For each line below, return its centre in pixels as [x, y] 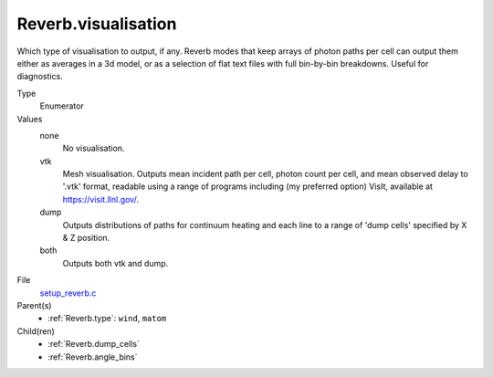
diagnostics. [40, 77]
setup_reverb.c [68, 293]
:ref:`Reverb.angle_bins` [93, 357]
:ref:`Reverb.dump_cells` [94, 344]
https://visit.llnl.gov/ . [100, 199]
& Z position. [86, 238]
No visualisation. [94, 148]
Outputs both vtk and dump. [115, 263]
